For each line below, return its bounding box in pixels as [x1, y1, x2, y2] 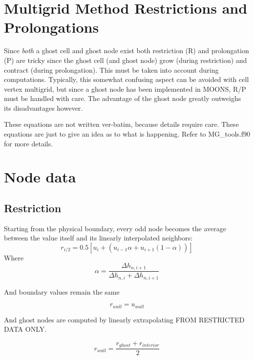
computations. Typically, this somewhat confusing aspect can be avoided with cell [4, 74, 249, 84]
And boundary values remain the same [4, 286, 120, 297]
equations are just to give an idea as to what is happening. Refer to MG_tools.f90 [4, 129, 250, 139]
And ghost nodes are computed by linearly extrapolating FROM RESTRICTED [4, 314, 245, 324]
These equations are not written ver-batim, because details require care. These [4, 119, 239, 129]
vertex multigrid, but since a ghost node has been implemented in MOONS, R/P [4, 83, 246, 94]
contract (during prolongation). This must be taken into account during [4, 64, 219, 75]
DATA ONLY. [4, 324, 47, 334]
